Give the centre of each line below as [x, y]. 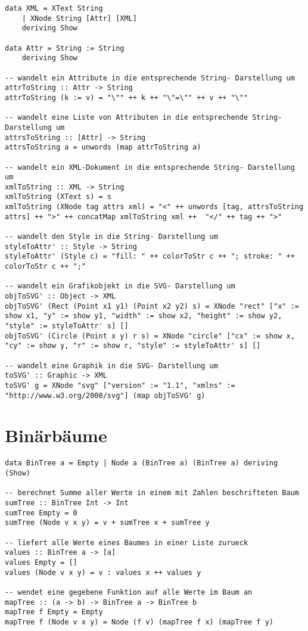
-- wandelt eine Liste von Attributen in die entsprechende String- [144, 118]
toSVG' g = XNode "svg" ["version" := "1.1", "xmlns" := [120, 385]
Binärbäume [56, 435]
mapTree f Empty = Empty [54, 612]
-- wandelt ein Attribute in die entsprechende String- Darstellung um [150, 78]
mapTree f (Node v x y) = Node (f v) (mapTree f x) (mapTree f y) [139, 622]
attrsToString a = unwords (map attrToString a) [103, 147]
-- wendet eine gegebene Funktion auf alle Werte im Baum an [129, 592]
